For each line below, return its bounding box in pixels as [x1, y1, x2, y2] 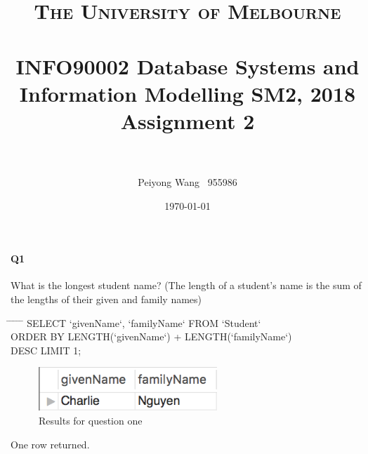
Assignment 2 [120, 106, 255, 135]
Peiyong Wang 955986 [138, 175, 237, 189]
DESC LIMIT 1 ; [11, 342, 81, 357]
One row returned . [11, 436, 90, 451]
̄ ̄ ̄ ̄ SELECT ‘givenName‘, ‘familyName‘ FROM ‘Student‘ [11, 315, 261, 330]
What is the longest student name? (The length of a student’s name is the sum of [11, 278, 362, 293]
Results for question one [39, 413, 143, 428]
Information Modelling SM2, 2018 [19, 79, 356, 107]
